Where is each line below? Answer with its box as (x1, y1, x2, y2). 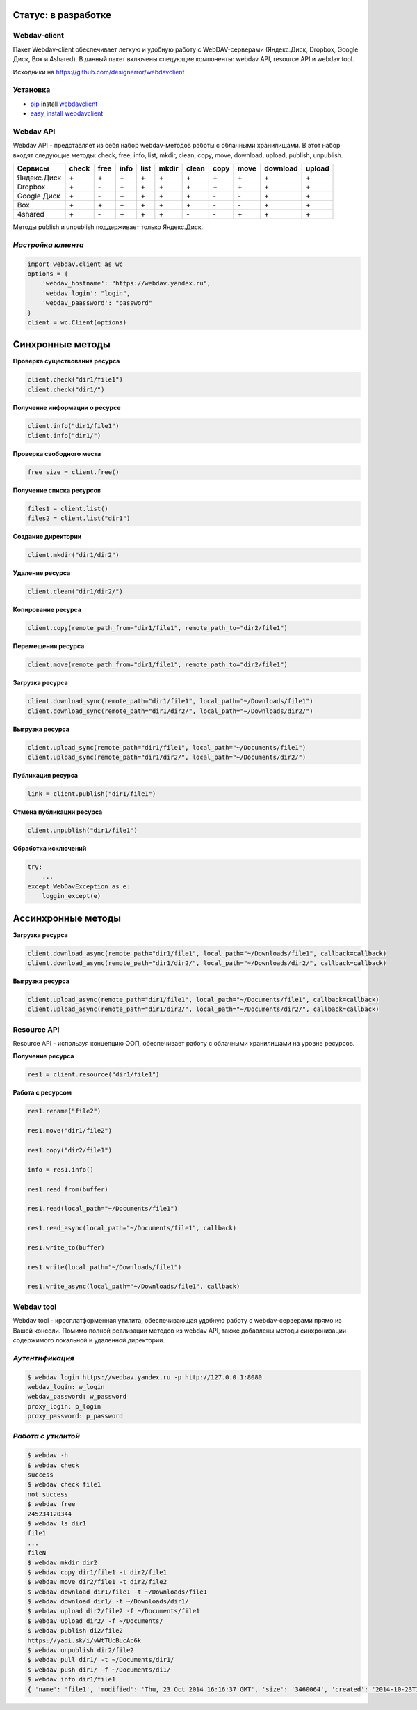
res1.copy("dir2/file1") (27, 1146, 113, 1154)
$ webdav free (27, 1500, 76, 1508)
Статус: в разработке (13, 9, 111, 21)
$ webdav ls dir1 (27, 1519, 87, 1528)
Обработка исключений (13, 844, 87, 852)
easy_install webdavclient (30, 109, 104, 118)
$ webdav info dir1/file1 (27, 1675, 116, 1684)
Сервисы (17, 164, 49, 173)
